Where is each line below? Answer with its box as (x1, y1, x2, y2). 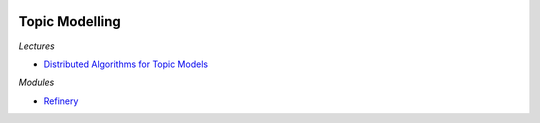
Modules (18, 76, 55, 89)
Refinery (43, 95, 79, 107)
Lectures (18, 40, 55, 52)
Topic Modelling (18, 13, 122, 30)
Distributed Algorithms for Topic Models (43, 58, 209, 70)
